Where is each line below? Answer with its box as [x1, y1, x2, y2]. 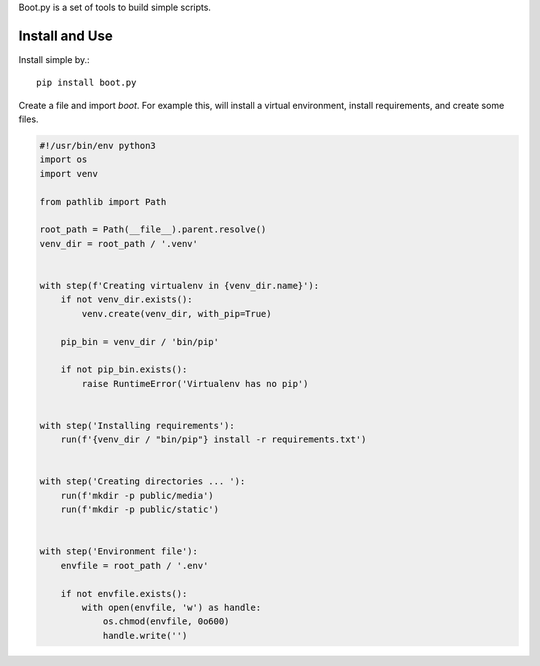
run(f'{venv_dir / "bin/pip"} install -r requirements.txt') [60, 434, 367, 445]
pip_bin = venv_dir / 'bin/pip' [60, 336, 220, 347]
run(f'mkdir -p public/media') [60, 490, 214, 501]
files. [18, 113, 39, 125]
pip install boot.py [36, 77, 137, 89]
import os [39, 154, 88, 165]
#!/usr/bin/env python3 [39, 140, 157, 152]
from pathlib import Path [39, 196, 167, 207]
